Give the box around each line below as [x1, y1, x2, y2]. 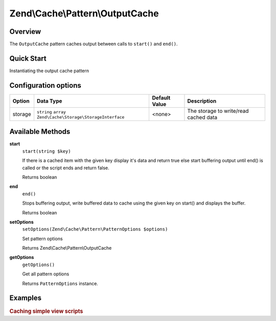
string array [36, 109, 66, 115]
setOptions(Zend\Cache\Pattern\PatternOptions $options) [22, 226, 168, 232]
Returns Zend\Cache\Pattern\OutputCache [22, 245, 112, 251]
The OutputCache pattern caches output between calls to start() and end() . [9, 41, 178, 47]
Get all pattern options [22, 271, 70, 277]
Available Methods [9, 127, 71, 136]
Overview [9, 27, 41, 36]
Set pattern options [22, 235, 63, 242]
